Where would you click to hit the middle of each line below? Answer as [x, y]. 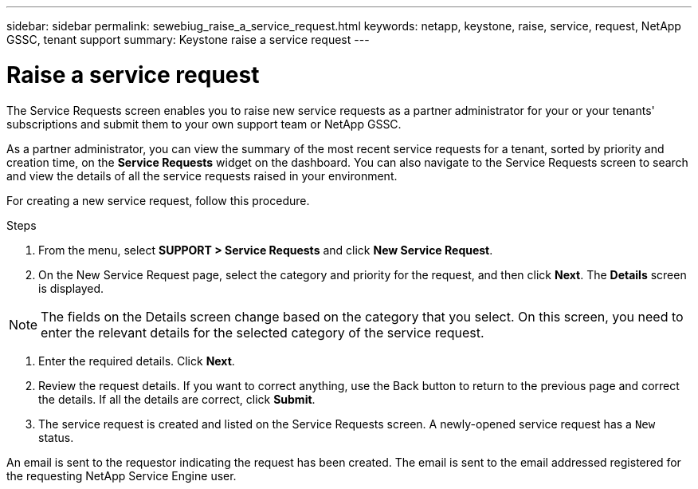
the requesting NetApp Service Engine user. [122, 475]
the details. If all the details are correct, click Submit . [177, 399]
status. [56, 437]
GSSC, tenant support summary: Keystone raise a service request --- [188, 39]
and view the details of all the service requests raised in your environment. [202, 175]
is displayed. [71, 288]
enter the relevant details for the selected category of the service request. [263, 332]
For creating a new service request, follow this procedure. [158, 200]
